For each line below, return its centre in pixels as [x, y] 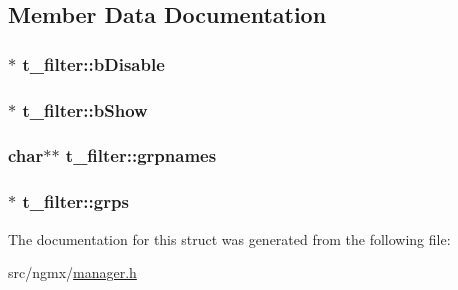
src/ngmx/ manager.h [72, 272]
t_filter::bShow [85, 109]
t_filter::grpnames [141, 155]
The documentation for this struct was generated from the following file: [229, 238]
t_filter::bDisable [93, 63]
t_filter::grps [75, 201]
